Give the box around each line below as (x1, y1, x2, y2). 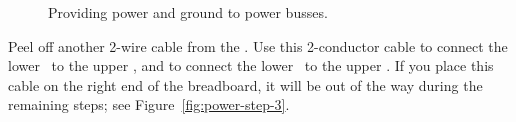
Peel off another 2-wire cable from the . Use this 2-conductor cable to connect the (8, 35, 508, 56)
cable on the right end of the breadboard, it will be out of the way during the (8, 74, 483, 95)
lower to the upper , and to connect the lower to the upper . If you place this (8, 55, 494, 76)
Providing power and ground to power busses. (48, 2, 328, 22)
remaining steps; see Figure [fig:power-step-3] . (8, 94, 290, 115)
